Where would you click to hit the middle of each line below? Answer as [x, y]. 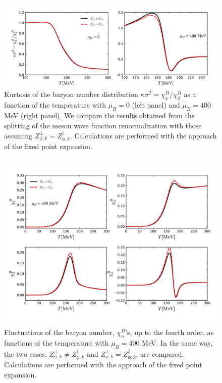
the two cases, [25, 353]
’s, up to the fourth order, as [170, 332]
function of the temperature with [55, 105]
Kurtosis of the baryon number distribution [71, 94]
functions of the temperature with [57, 342]
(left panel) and [156, 105]
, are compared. [160, 353]
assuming [18, 135]
